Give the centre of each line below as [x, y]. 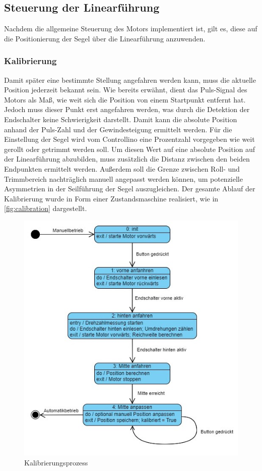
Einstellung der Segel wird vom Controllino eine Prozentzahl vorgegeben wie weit [129, 139]
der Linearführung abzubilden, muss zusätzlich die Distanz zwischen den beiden [127, 159]
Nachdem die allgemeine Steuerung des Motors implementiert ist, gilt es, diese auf [131, 29]
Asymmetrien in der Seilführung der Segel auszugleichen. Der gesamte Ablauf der [130, 189]
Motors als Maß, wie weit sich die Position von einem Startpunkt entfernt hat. [125, 99]
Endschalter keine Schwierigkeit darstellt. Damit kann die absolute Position [121, 119]
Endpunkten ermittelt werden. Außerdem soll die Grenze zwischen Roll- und [122, 168]
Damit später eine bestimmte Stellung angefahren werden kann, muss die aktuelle [130, 80]
